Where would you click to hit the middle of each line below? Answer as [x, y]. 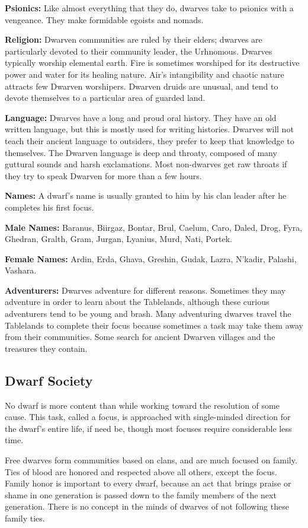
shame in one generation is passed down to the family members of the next [141, 494]
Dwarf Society [49, 380]
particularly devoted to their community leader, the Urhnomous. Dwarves [139, 51]
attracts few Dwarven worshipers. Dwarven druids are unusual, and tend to [142, 86]
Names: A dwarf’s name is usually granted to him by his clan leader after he [146, 195]
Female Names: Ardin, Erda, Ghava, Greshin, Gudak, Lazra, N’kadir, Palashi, [151, 258]
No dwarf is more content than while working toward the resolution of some [142, 405]
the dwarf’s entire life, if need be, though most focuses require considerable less [148, 428]
